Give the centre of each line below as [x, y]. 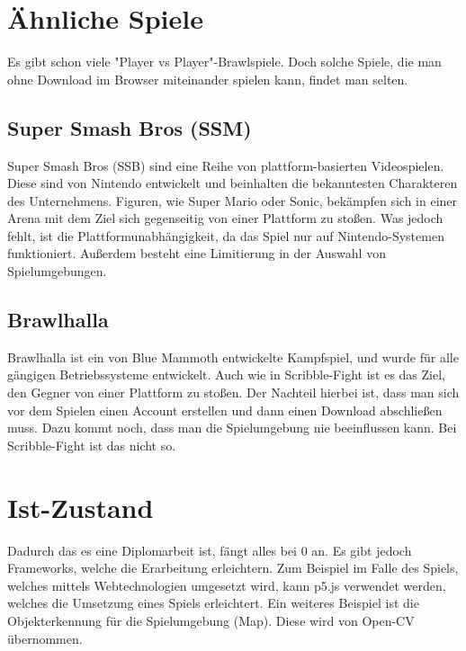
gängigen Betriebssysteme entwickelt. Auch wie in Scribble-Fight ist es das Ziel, [226, 375]
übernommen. [45, 638]
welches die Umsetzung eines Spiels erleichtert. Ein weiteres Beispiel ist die [213, 603]
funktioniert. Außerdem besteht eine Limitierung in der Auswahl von [197, 253]
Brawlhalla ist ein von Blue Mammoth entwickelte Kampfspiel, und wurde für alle [233, 357]
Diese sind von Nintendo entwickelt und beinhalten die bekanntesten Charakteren [233, 183]
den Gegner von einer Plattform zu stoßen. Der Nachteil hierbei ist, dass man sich [233, 392]
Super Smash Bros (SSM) [130, 127]
